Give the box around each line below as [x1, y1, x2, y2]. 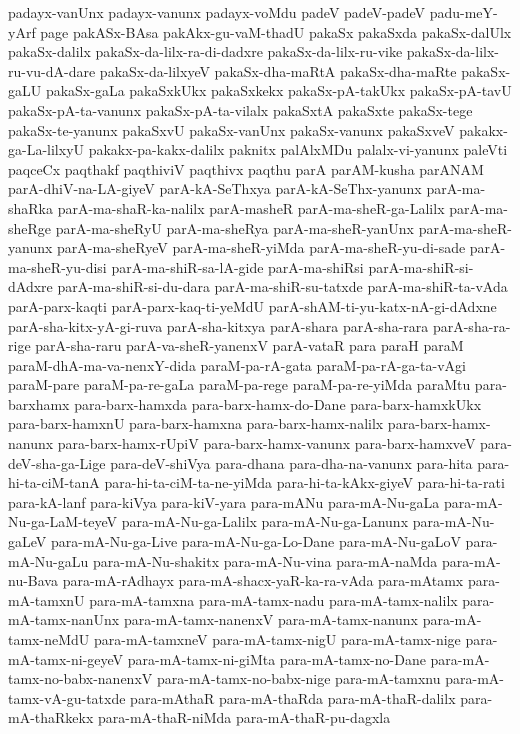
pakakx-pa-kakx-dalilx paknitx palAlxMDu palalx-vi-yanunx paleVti [88, 139, 508, 160]
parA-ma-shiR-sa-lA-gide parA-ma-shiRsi [111, 256, 364, 277]
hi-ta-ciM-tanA [8, 472, 100, 493]
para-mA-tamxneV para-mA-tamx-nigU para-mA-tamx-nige [93, 629, 461, 649]
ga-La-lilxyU [8, 139, 85, 160]
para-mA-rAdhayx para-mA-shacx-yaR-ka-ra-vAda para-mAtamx [62, 570, 464, 591]
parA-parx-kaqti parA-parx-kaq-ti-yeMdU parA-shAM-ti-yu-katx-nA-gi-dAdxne [8, 295, 497, 316]
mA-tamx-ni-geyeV [8, 648, 124, 669]
